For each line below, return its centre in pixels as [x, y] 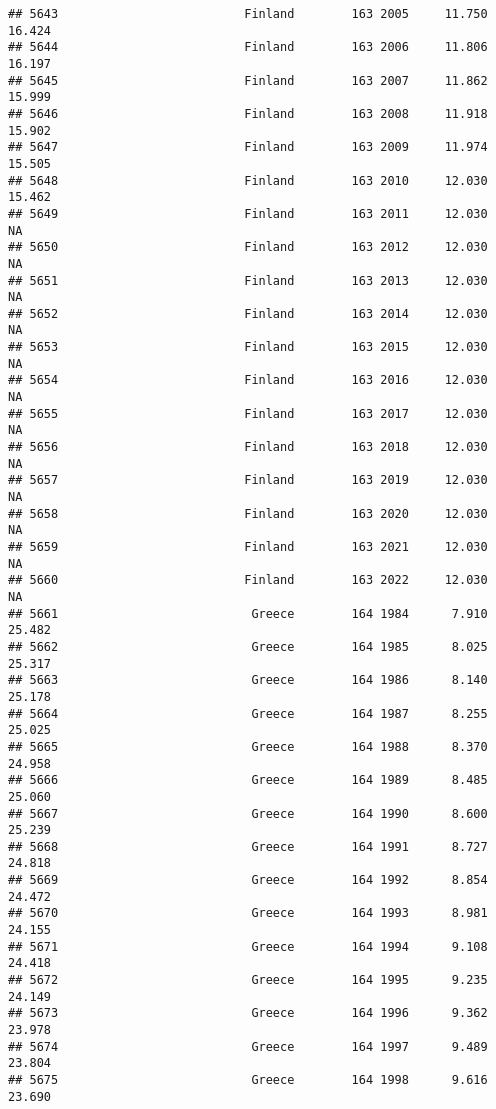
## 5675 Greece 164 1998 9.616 [248, 1080]
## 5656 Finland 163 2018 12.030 [248, 447]
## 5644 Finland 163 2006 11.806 [248, 47]
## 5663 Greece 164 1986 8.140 [248, 680]
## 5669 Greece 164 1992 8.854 [248, 880]
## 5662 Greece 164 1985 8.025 [248, 646]
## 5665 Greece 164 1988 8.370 [248, 746]
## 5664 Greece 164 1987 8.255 [248, 713]
